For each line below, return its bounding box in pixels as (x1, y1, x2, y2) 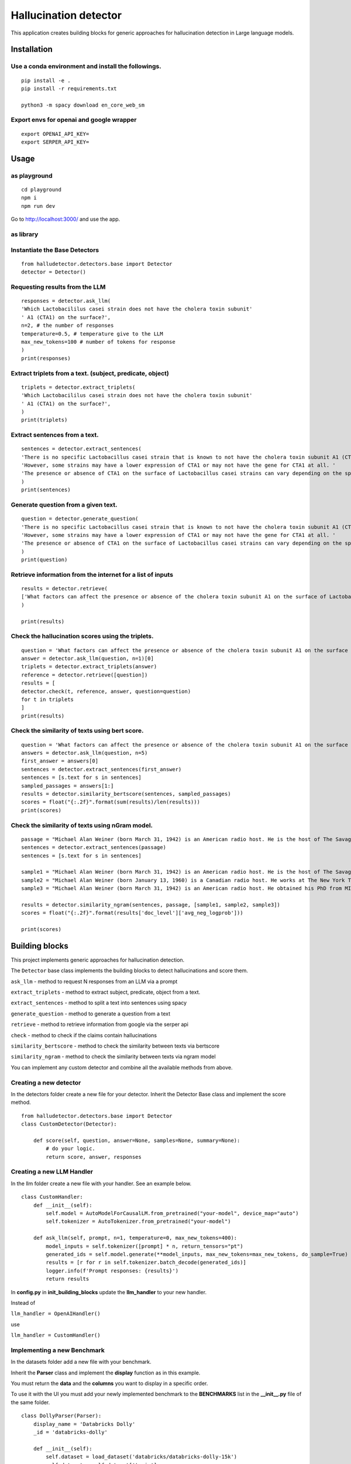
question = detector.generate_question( (21, 515, 139, 522)
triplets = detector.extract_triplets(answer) (21, 663, 157, 670)
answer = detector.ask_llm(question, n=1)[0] (21, 655, 154, 662)
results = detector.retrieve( (21, 586, 108, 592)
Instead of (11, 1299, 36, 1306)
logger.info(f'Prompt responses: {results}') (46, 1267, 178, 1274)
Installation (11, 45, 53, 54)
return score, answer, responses (46, 1154, 142, 1160)
